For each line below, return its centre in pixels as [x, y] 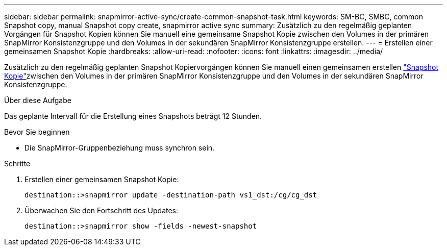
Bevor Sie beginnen [37, 132]
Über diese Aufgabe [38, 100]
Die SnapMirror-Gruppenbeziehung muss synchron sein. [120, 148]
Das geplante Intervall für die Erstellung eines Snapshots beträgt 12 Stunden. [133, 116]
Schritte [17, 164]
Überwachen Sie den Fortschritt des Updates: [102, 210]
